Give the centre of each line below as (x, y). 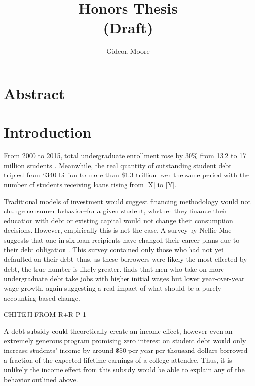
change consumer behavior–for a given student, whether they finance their (116, 211)
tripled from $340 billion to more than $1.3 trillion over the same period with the (127, 175)
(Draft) (128, 27)
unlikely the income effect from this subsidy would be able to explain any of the (124, 369)
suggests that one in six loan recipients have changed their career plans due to (122, 239)
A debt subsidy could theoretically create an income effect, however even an (118, 331)
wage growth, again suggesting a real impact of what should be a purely (112, 288)
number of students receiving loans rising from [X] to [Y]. (90, 184)
